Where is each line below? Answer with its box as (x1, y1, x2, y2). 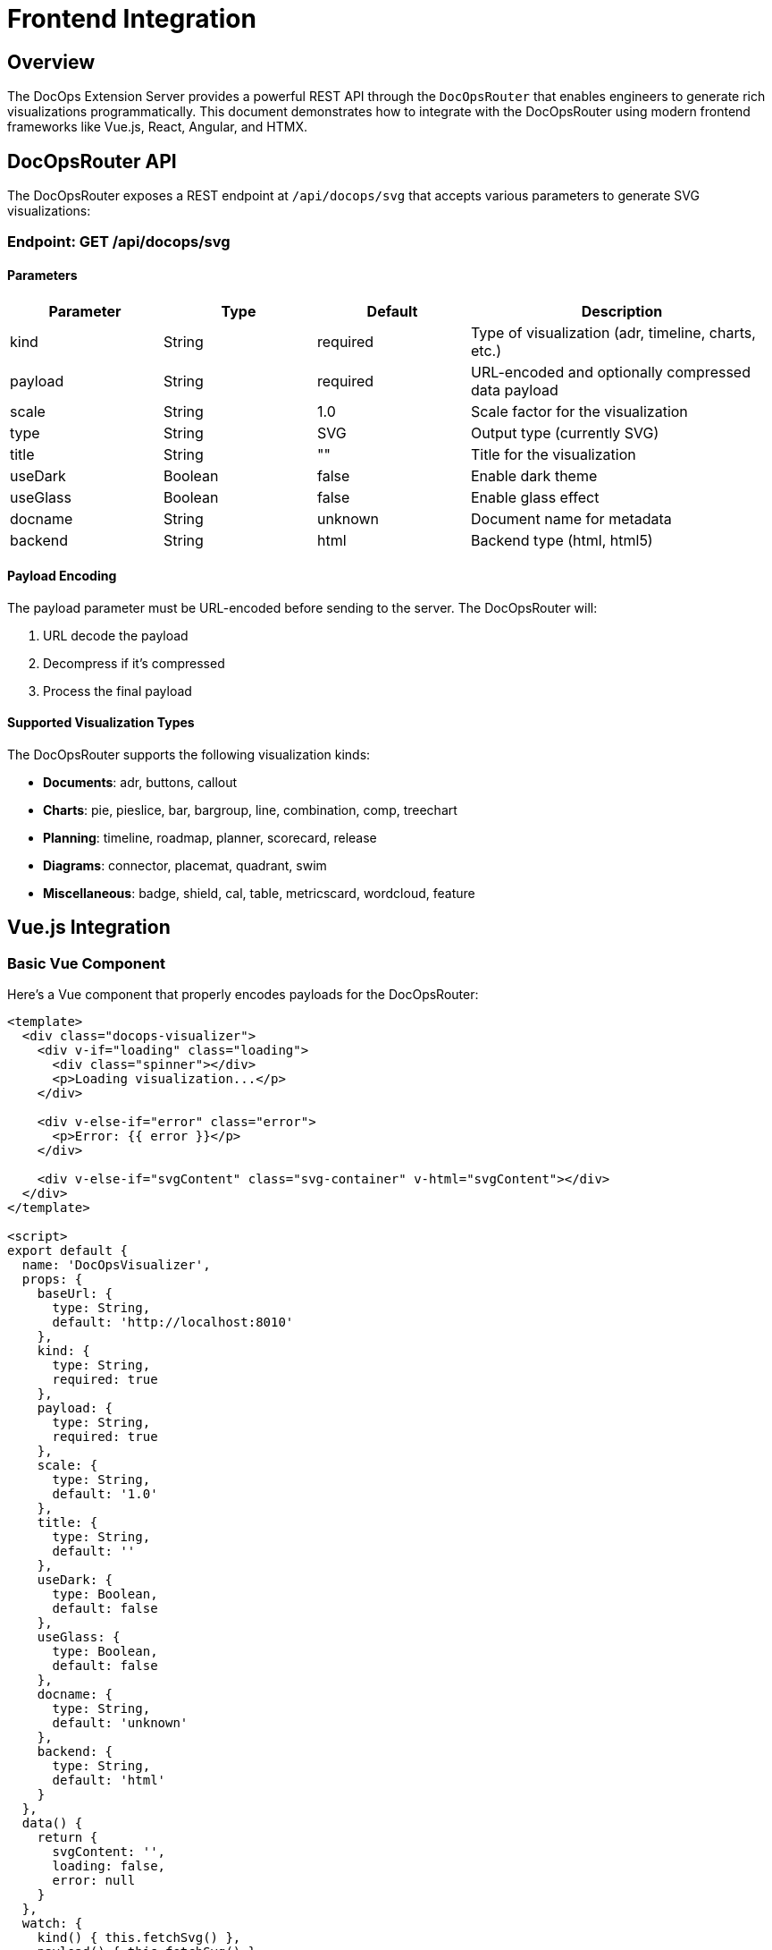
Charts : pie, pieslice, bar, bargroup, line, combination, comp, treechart (43, 802, 457, 818)
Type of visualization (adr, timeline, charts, (471, 323, 756, 342)
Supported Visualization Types (7, 715, 195, 731)
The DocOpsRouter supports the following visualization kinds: (7, 747, 371, 763)
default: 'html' (52, 1773, 166, 1788)
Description (581, 301, 663, 320)
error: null (52, 1873, 136, 1888)
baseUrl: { (37, 1286, 113, 1301)
